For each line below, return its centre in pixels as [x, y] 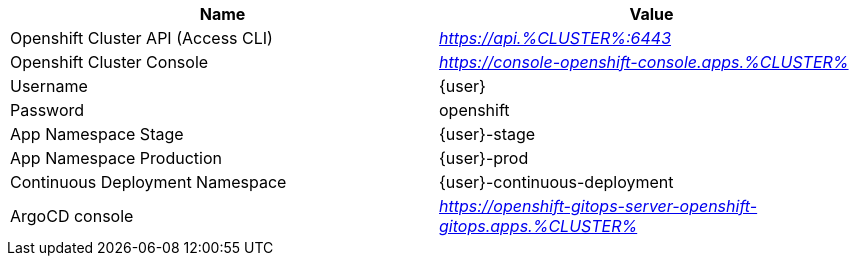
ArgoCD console [72, 216]
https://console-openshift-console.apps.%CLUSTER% [644, 62]
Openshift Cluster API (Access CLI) [141, 38]
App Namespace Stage [97, 134]
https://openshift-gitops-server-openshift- [598, 206]
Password [47, 110]
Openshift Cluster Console [109, 62]
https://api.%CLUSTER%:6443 [555, 38]
